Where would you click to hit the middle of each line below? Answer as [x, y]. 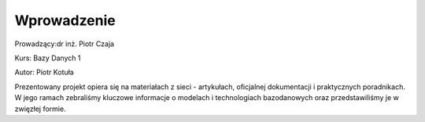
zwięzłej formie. [40, 109]
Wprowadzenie [65, 20]
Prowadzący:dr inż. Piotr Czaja [64, 44]
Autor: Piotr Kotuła [44, 72]
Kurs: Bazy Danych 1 [48, 58]
